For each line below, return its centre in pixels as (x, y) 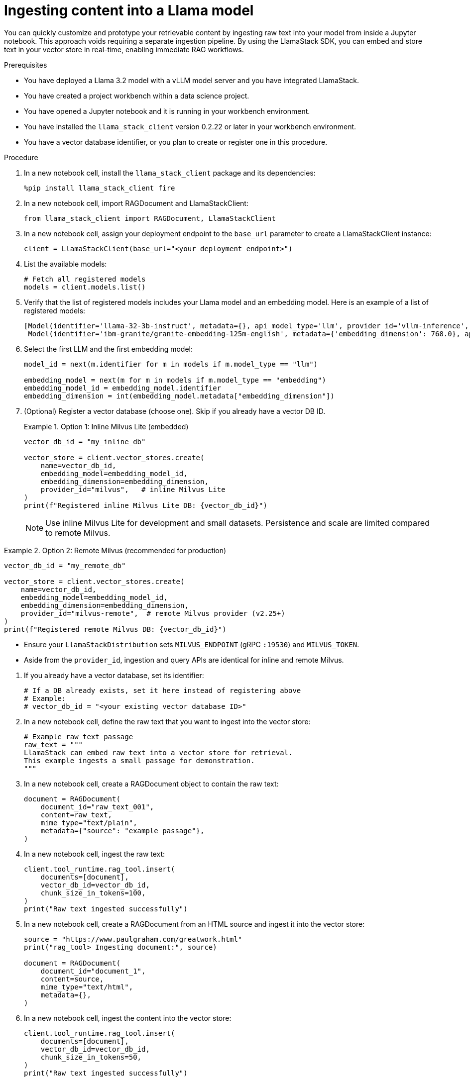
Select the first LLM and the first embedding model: (108, 349)
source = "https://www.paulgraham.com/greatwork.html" (133, 939)
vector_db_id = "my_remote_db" (65, 565)
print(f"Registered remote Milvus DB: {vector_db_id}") (115, 629)
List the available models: (65, 264)
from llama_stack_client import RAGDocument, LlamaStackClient (150, 218)
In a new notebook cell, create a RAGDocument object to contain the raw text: (151, 784)
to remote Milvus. (78, 533)
